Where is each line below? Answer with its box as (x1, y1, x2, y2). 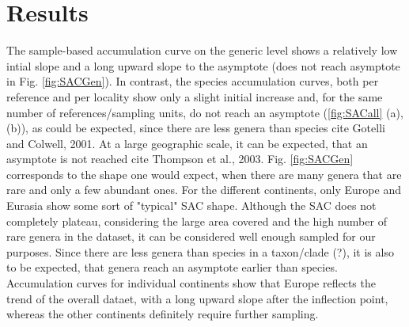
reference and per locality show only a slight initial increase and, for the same (6, 88, 383, 105)
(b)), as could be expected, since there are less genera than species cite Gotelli (6, 120, 385, 136)
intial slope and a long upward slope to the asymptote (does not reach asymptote (6, 57, 400, 74)
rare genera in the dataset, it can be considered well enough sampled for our (6, 228, 376, 245)
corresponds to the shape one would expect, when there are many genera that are (6, 165, 402, 182)
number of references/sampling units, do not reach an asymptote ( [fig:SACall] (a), (6, 104, 403, 120)
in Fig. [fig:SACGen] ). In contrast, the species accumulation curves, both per (6, 73, 379, 89)
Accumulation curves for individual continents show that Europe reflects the (6, 275, 376, 291)
